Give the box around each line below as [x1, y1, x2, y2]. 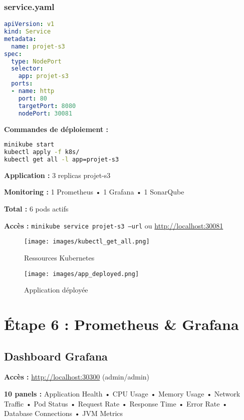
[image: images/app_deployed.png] [24, 270, 139, 277]
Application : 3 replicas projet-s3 [4, 169, 111, 180]
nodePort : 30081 [18, 109, 73, 117]
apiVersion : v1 [4, 20, 55, 28]
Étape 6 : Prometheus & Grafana [4, 313, 239, 334]
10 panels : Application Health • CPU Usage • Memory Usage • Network [4, 388, 240, 398]
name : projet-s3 [11, 42, 65, 50]
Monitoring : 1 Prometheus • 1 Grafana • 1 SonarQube [4, 186, 184, 197]
